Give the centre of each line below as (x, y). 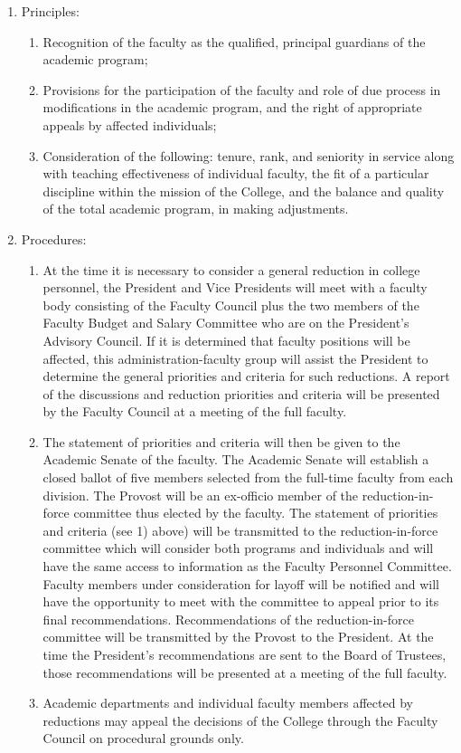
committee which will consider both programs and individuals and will (238, 548)
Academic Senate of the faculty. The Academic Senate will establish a (236, 459)
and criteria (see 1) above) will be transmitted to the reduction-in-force (240, 530)
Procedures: (54, 238)
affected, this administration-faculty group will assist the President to (235, 358)
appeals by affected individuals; (130, 124)
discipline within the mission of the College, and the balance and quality (244, 191)
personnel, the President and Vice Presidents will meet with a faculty (235, 287)
